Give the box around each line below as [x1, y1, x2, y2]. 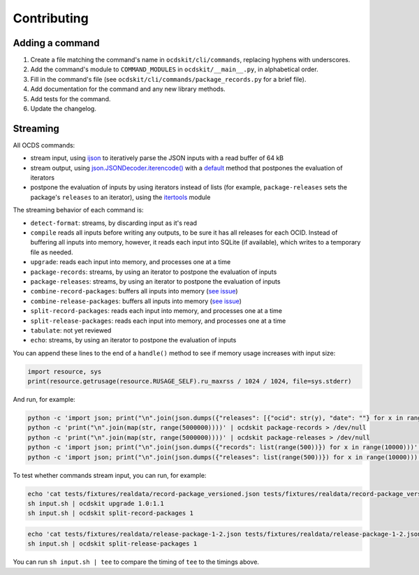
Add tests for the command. [30, 94, 111, 103]
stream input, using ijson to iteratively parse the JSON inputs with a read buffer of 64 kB [30, 154, 284, 162]
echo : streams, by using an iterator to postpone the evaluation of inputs [30, 336, 237, 344]
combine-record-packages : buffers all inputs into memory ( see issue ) [30, 287, 238, 296]
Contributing [13, 10, 89, 26]
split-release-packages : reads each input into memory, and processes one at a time [30, 316, 286, 325]
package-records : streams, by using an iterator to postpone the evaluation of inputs [30, 268, 277, 276]
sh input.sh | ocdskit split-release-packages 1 [27, 540, 198, 548]
